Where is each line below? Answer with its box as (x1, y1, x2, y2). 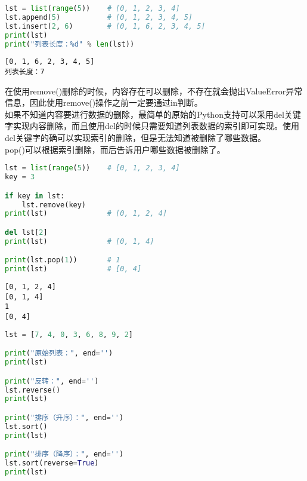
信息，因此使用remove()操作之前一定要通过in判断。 (5, 96, 203, 109)
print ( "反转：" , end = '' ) (5, 376, 99, 385)
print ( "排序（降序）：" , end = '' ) (5, 450, 124, 459)
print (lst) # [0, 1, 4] (5, 237, 154, 246)
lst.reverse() (5, 385, 61, 394)
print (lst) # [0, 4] (5, 265, 142, 274)
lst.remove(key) (21, 200, 86, 209)
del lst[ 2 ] (5, 228, 48, 237)
